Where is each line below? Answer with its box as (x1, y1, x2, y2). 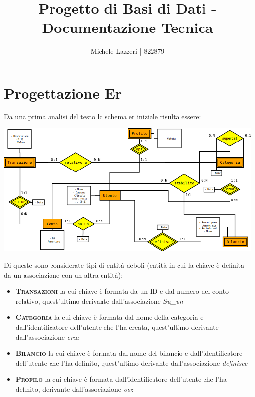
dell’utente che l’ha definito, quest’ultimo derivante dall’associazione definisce (15, 357, 248, 368)
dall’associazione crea (15, 331, 79, 341)
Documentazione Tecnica (42, 17, 213, 37)
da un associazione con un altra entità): (4, 269, 123, 280)
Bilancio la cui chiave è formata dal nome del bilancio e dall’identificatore (15, 348, 243, 358)
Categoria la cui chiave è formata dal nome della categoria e (15, 312, 204, 322)
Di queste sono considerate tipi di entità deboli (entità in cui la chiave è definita (4, 260, 245, 270)
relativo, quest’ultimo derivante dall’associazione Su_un (15, 295, 183, 306)
